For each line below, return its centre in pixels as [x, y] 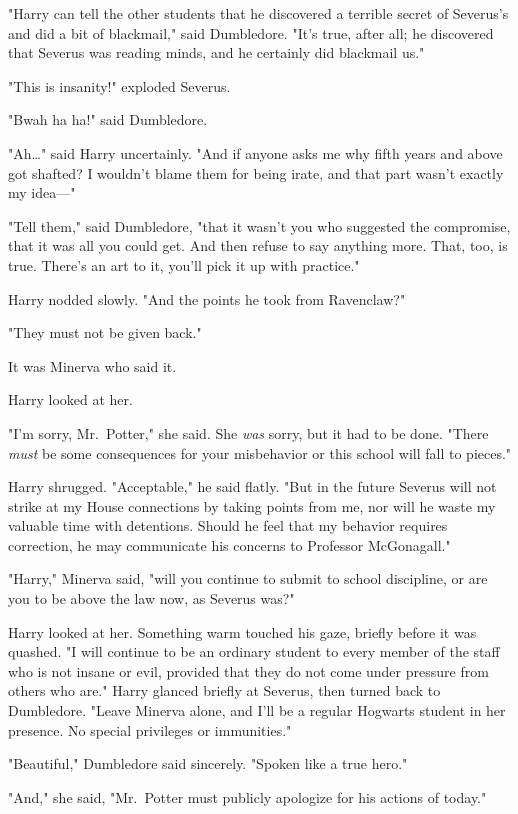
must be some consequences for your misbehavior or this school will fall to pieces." [260, 452]
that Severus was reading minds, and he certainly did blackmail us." [216, 52]
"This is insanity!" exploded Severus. [119, 85]
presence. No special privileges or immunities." [150, 729]
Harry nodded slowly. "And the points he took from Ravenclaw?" [207, 298]
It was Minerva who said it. [92, 365]
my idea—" [42, 192]
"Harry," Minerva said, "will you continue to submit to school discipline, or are [248, 578]
